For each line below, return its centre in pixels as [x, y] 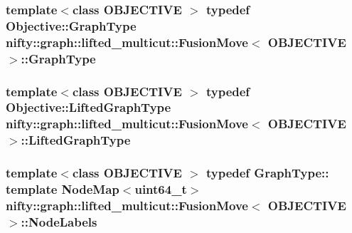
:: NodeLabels [59, 221]
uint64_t [161, 189]
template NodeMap [63, 189]
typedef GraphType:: [267, 173]
